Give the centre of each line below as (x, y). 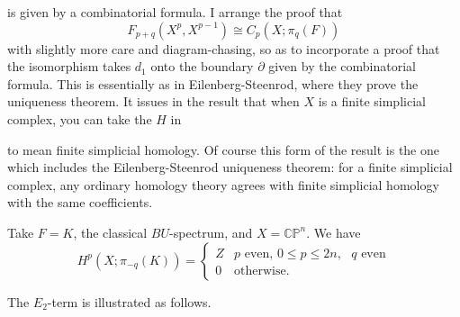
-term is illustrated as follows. (129, 301)
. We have (334, 232)
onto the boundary (202, 66)
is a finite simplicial (372, 101)
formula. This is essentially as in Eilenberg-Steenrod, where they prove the (213, 83)
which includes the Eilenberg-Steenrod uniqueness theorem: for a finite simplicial (230, 167)
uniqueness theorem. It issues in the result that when (153, 101)
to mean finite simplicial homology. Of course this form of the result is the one (223, 149)
